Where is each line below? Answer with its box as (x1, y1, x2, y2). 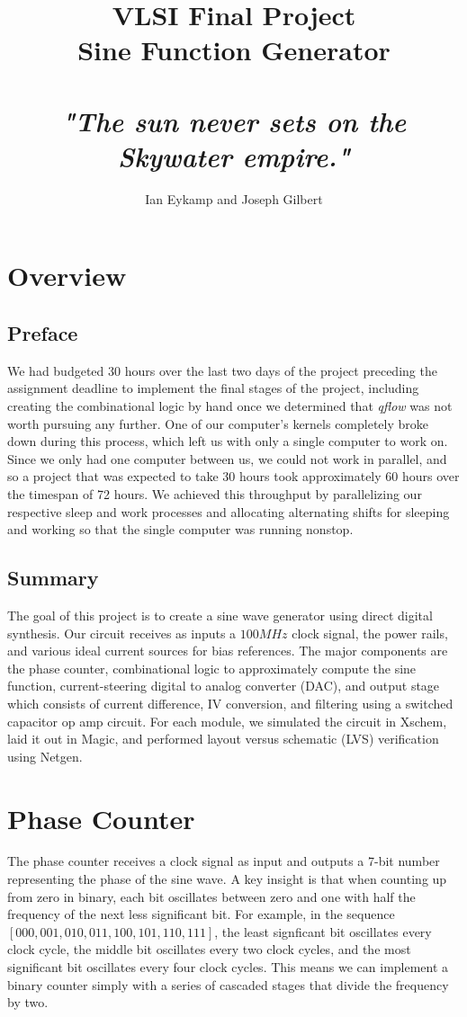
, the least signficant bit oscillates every (214, 922, 432, 941)
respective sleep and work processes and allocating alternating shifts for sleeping (7, 502, 450, 521)
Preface (7, 319, 78, 347)
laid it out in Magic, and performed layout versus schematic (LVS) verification (7, 729, 439, 748)
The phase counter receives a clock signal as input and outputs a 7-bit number (7, 852, 440, 870)
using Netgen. (7, 746, 83, 765)
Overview (7, 257, 127, 294)
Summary (7, 564, 99, 592)
